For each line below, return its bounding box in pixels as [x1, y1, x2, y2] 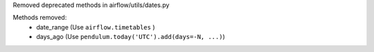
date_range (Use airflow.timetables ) [36, 23, 155, 31]
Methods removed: [12, 14, 67, 22]
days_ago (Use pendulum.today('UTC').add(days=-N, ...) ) [36, 33, 225, 41]
